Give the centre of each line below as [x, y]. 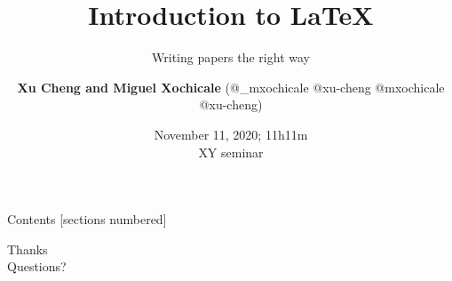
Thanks [28, 249]
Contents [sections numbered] [87, 219]
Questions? [37, 266]
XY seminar [231, 152]
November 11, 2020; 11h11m [231, 134]
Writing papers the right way [231, 57]
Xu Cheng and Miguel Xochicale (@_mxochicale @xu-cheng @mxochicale [231, 87]
